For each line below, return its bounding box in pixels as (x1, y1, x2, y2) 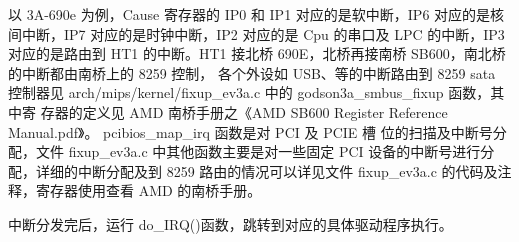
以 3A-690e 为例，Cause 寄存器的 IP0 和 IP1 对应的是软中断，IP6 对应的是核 (8, 4, 505, 24)
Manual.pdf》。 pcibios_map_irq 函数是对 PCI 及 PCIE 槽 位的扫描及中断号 (8, 121, 493, 142)
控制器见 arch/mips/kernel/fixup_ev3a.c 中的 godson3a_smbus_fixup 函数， (8, 82, 491, 103)
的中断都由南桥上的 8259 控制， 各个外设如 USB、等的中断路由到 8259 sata (8, 62, 496, 83)
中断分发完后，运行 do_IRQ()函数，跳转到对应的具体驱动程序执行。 (8, 213, 453, 234)
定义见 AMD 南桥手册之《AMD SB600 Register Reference (82, 101, 448, 122)
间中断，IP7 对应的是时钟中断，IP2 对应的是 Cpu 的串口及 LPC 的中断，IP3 (8, 23, 505, 44)
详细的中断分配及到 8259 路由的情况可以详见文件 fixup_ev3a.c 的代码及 (35, 160, 498, 181)
